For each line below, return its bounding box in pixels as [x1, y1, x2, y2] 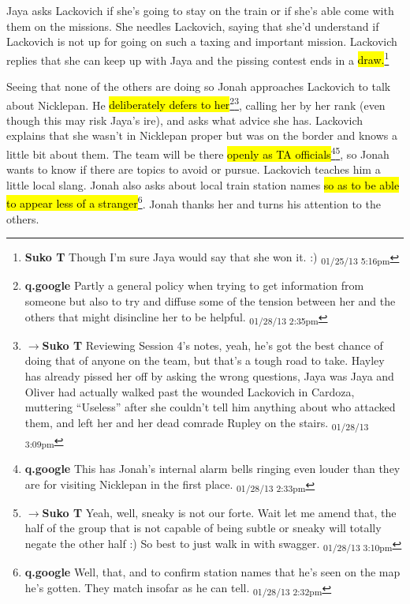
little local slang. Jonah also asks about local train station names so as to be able [6, 176, 400, 193]
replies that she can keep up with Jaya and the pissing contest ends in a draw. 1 [6, 49, 389, 68]
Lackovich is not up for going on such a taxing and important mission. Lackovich [6, 33, 397, 50]
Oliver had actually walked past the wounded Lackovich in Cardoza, [24, 383, 355, 400]
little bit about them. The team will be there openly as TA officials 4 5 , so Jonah [6, 144, 389, 162]
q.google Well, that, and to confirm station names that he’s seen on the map [24, 564, 401, 580]
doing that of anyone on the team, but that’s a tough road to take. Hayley [24, 352, 385, 369]
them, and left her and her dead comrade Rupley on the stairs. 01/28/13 [24, 414, 369, 433]
